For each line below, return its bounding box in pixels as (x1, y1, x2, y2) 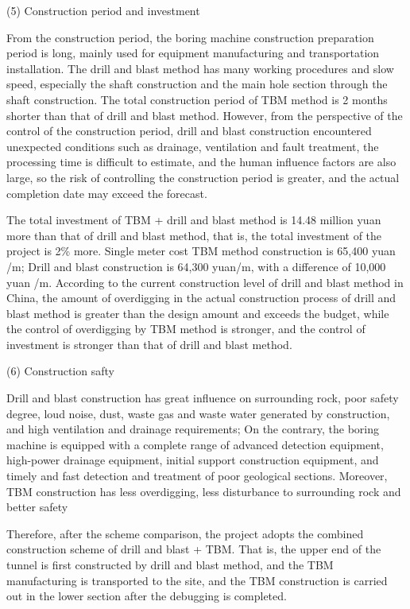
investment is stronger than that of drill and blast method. (6, 336, 292, 352)
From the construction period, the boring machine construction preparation (6, 29, 374, 45)
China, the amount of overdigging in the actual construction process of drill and (6, 289, 396, 306)
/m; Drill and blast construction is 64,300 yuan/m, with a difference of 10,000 (6, 258, 386, 274)
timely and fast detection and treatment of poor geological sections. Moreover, (6, 467, 388, 484)
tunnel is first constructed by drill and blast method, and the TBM (6, 557, 334, 572)
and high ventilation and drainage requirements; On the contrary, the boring (6, 421, 379, 437)
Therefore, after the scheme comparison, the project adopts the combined (6, 525, 364, 541)
